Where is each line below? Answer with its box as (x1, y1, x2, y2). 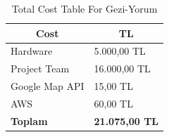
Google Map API (11, 79, 84, 93)
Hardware (11, 44, 53, 58)
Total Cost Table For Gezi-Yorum (11, 1, 158, 15)
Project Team (11, 61, 70, 76)
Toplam (11, 113, 48, 128)
